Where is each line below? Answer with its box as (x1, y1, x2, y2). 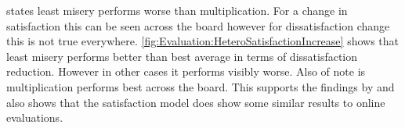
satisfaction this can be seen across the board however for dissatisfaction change (6, 17, 390, 34)
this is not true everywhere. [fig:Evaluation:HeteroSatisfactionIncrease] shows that (6, 33, 400, 49)
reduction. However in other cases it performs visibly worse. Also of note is (6, 63, 366, 80)
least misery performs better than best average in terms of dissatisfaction (6, 48, 358, 64)
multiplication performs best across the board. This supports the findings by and (6, 78, 395, 94)
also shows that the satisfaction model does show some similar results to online (6, 94, 385, 110)
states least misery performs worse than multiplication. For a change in (6, 2, 348, 18)
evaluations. (6, 109, 63, 126)
